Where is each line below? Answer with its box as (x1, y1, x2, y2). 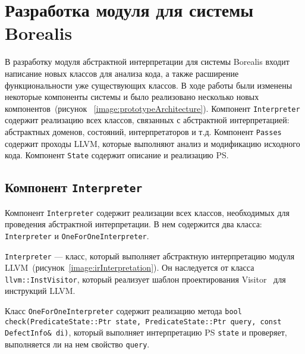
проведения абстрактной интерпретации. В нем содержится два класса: (5, 218, 262, 230)
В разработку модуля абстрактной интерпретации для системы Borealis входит (5, 55, 290, 68)
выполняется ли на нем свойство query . (5, 338, 150, 350)
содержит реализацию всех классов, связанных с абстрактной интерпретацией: (5, 114, 290, 126)
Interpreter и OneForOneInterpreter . (5, 229, 149, 242)
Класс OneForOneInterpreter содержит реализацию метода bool (5, 305, 242, 317)
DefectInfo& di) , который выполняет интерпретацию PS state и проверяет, (5, 326, 287, 339)
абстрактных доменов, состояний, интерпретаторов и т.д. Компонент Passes (5, 125, 282, 137)
